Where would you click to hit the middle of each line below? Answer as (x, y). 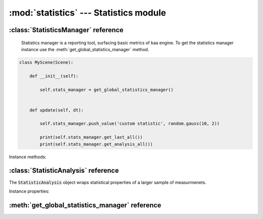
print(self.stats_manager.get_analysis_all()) (96, 144)
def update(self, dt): (56, 110)
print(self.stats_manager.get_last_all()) (91, 137)
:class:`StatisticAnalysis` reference (64, 171)
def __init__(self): (54, 76)
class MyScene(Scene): (46, 62)
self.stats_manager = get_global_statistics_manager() (107, 90)
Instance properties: (29, 191)
